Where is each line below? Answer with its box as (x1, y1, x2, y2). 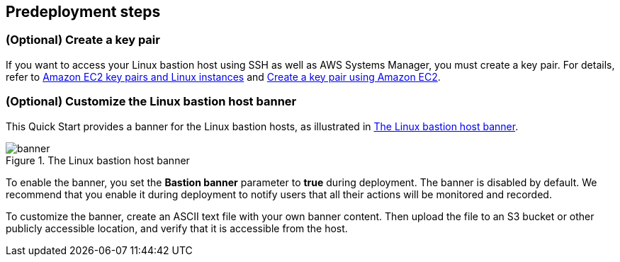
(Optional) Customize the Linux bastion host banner (6, 94, 297, 109)
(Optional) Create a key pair (6, 33, 160, 47)
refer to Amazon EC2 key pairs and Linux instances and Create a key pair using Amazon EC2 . (6, 70, 441, 83)
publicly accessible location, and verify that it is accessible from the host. (6, 222, 348, 234)
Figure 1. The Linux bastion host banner (6, 154, 190, 166)
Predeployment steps (6, 3, 161, 21)
